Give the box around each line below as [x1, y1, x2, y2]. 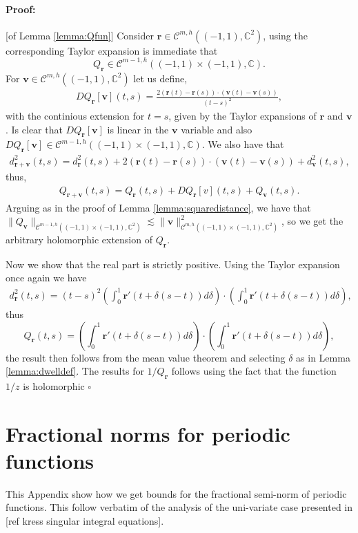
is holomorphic [23, 378, 85, 393]
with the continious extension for [6, 108, 145, 122]
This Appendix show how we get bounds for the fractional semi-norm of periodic [6, 486, 347, 501]
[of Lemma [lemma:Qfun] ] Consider [6, 28, 154, 42]
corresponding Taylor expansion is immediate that [6, 43, 218, 57]
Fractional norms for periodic [6, 419, 290, 447]
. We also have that [201, 137, 284, 151]
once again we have [6, 270, 87, 285]
